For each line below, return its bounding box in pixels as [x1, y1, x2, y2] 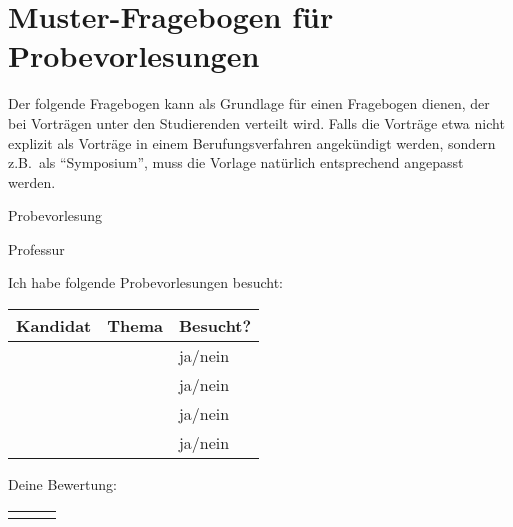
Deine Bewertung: [8, 474, 117, 495]
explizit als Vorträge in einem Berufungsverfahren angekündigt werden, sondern [8, 132, 496, 153]
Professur [8, 238, 65, 259]
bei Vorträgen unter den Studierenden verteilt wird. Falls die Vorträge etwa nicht [8, 112, 505, 133]
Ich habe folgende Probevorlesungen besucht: [8, 272, 284, 293]
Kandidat [16, 314, 92, 338]
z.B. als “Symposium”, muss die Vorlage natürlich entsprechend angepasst [8, 152, 464, 173]
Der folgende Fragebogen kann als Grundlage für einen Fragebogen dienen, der [8, 93, 490, 114]
